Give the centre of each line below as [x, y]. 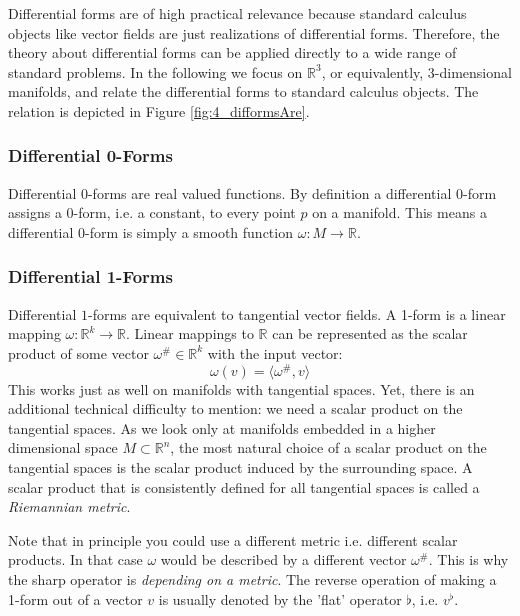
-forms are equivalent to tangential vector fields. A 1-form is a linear [296, 313]
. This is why [468, 559]
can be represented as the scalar [370, 333]
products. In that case [75, 559]
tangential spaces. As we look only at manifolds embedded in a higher [222, 427]
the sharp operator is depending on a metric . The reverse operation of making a [252, 578]
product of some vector [78, 352]
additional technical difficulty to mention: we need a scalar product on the [235, 408]
